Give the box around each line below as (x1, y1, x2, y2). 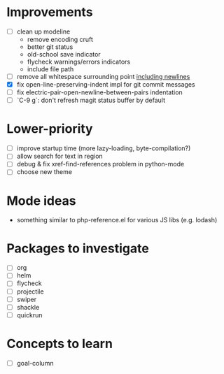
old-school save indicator (27, 50, 101, 58)
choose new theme (16, 168, 73, 176)
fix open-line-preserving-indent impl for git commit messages (16, 80, 195, 89)
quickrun (16, 310, 43, 319)
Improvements (6, 4, 93, 20)
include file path (27, 65, 74, 73)
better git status (27, 43, 73, 51)
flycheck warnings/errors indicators (27, 57, 131, 66)
